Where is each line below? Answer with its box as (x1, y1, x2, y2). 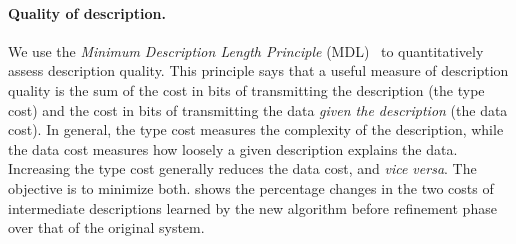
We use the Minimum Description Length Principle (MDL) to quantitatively (8, 40, 484, 61)
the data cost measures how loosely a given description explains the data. (8, 138, 458, 159)
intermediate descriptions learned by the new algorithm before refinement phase (8, 197, 497, 218)
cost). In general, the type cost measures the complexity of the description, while (8, 119, 504, 140)
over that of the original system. (8, 217, 205, 238)
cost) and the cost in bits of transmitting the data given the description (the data (8, 99, 508, 120)
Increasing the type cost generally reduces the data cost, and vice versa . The (8, 158, 477, 179)
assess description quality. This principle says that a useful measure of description (8, 60, 509, 81)
